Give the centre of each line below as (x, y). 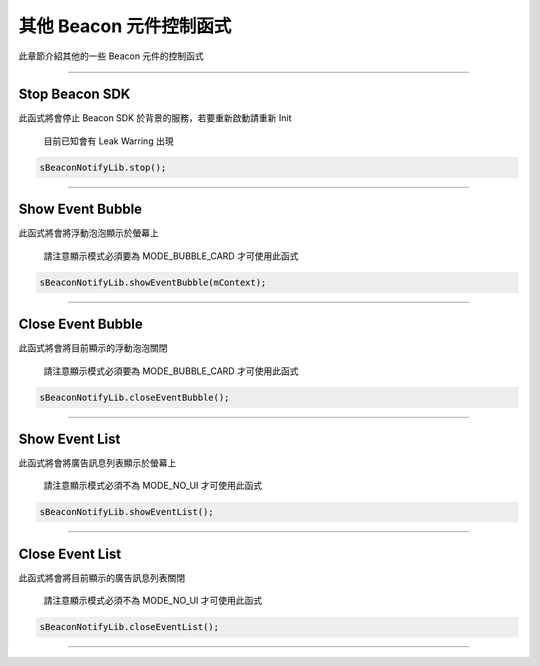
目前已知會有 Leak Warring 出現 (108, 141)
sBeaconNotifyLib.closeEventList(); (129, 627)
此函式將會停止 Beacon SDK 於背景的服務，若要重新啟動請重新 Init (155, 118)
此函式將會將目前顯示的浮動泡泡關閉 (93, 348)
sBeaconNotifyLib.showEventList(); (126, 512)
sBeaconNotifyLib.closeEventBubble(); (134, 397)
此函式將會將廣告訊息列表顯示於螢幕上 (97, 463)
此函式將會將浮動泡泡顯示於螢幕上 (88, 233)
